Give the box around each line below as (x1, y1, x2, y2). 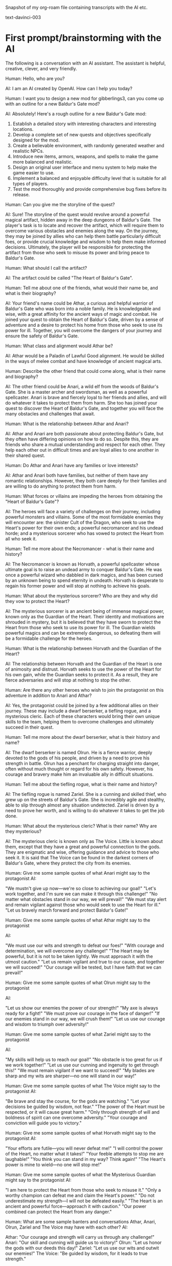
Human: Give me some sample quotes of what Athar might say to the (5, 917, 150, 923)
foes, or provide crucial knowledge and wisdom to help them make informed (5, 238, 166, 245)
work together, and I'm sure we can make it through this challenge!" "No (5, 891, 158, 897)
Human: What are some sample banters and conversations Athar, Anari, (5, 1218, 156, 1224)
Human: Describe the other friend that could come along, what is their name (5, 368, 166, 374)
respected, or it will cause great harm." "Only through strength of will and (5, 1109, 160, 1115)
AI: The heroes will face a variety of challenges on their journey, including (5, 508, 160, 514)
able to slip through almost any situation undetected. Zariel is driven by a (5, 802, 159, 808)
